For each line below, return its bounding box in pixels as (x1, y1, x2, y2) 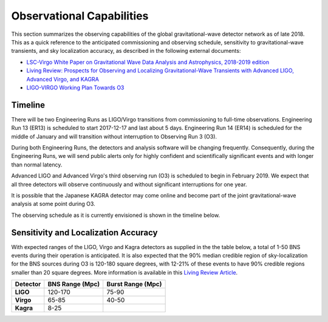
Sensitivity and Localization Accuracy (11, 227, 158, 238)
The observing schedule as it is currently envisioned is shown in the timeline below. (11, 211, 220, 219)
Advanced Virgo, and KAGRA (26, 75, 100, 83)
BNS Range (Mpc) (47, 280, 100, 289)
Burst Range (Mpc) (106, 280, 162, 289)
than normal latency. (11, 161, 63, 168)
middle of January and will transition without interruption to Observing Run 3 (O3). (11, 132, 217, 140)
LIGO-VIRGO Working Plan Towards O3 (26, 84, 125, 91)
